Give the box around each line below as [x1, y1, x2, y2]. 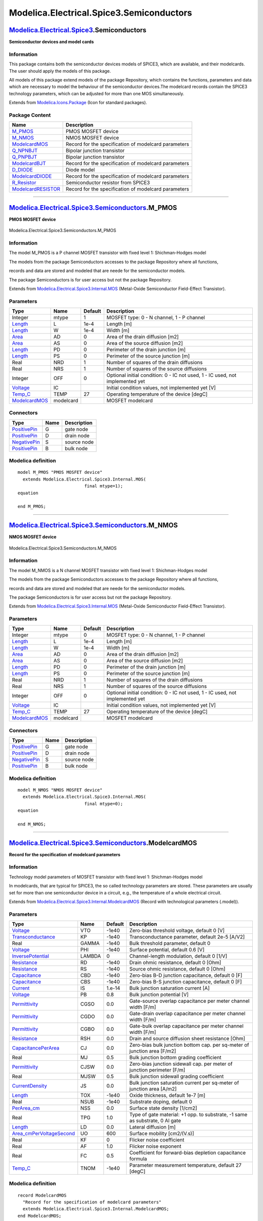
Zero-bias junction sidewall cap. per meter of [129, 1060, 233, 1067]
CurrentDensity [12, 1082, 47, 1089]
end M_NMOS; [18, 821, 46, 827]
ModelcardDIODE [12, 173, 52, 180]
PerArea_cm [12, 1105, 40, 1112]
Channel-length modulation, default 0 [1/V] [129, 953, 227, 960]
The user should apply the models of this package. [9, 68, 112, 74]
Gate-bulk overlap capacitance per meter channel [129, 1023, 244, 1030]
